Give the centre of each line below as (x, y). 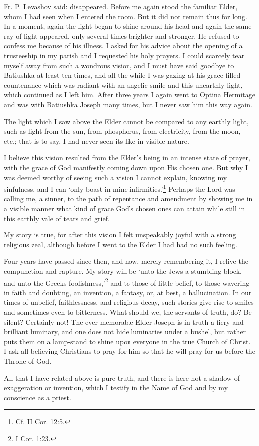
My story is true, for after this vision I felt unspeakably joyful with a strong (120, 235)
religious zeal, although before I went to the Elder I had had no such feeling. (121, 244)
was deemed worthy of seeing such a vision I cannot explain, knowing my (116, 177)
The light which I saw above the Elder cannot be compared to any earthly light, (126, 121)
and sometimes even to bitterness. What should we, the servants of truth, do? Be (128, 312)
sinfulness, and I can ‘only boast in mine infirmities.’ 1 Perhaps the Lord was (120, 188)
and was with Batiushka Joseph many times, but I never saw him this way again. (128, 104)
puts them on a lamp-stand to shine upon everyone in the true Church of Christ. (127, 341)
